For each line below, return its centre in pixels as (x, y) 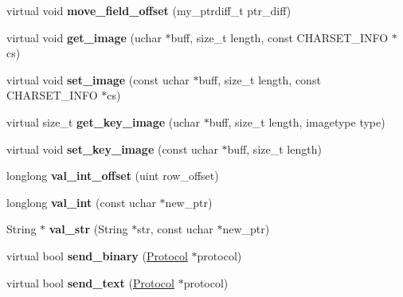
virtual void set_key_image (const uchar (112, 148)
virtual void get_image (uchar (84, 37)
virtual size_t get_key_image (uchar (104, 121)
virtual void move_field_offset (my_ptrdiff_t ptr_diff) (149, 10)
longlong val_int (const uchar (81, 202)
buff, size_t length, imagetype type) (297, 121)
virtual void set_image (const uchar (98, 79)
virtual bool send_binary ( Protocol (97, 255)
